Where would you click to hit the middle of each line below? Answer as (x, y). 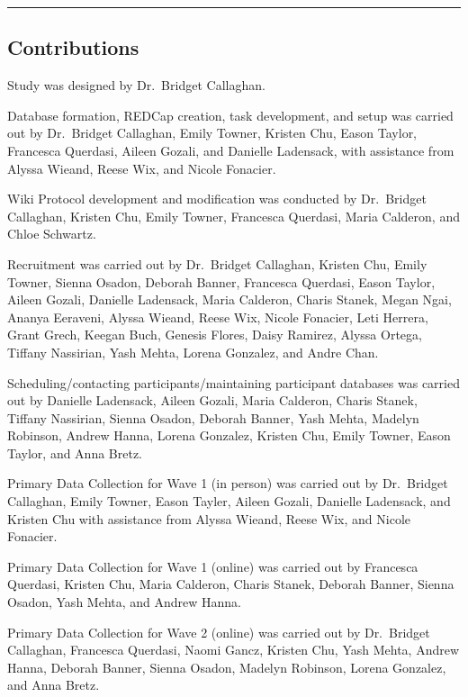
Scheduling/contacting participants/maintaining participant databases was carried (234, 382)
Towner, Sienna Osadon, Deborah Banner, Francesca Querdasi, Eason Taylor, (221, 281)
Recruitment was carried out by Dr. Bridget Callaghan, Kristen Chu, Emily (217, 263)
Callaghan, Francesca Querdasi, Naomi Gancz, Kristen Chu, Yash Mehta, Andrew (234, 650)
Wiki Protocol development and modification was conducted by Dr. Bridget (217, 199)
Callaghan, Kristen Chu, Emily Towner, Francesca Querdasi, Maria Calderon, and (234, 216)
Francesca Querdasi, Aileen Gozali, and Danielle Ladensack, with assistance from (231, 150)
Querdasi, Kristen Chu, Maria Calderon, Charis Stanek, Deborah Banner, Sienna (231, 584)
